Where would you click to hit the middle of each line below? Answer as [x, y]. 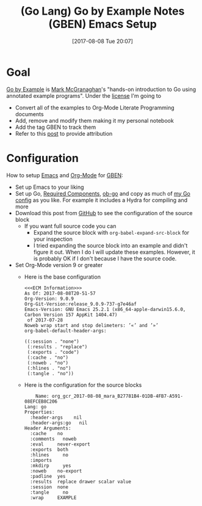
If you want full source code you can [70, 226]
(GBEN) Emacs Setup [103, 24]
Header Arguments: [48, 428]
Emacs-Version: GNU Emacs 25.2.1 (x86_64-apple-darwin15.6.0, [105, 309]
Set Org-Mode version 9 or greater [59, 265]
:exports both [49, 449]
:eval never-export [60, 444]
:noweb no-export [56, 471]
